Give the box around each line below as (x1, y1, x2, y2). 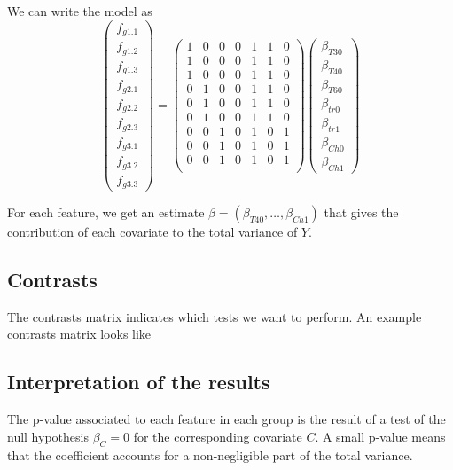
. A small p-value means (315, 427, 446, 445)
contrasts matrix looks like (7, 325, 152, 343)
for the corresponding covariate (133, 427, 302, 445)
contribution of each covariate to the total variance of (7, 223, 298, 241)
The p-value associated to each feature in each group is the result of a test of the (7, 410, 446, 428)
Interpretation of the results (7, 368, 270, 396)
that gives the (324, 203, 399, 222)
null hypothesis (7, 427, 89, 445)
